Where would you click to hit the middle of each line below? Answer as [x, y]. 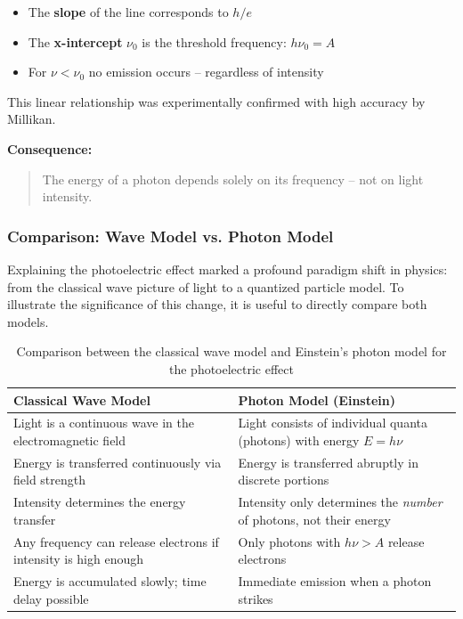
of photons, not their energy [314, 519]
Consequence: [50, 148]
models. [28, 321]
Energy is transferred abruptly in [328, 462]
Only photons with [289, 541]
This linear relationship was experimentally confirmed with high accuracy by [216, 101]
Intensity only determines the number [340, 502]
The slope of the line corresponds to [128, 12]
